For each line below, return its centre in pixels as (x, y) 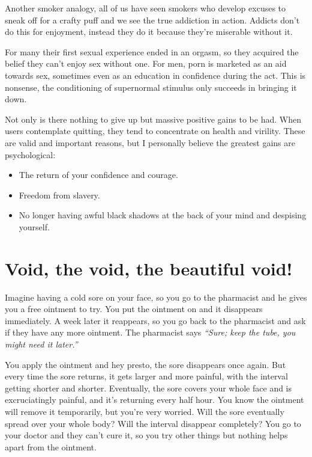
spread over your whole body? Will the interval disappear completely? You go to (153, 423)
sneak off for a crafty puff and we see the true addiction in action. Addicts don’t (152, 20)
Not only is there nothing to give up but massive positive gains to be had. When (153, 119)
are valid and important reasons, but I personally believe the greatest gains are (150, 142)
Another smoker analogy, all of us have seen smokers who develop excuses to (145, 8)
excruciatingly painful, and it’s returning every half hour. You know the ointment (154, 400)
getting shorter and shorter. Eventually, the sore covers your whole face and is (148, 388)
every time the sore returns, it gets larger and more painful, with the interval (146, 376)
